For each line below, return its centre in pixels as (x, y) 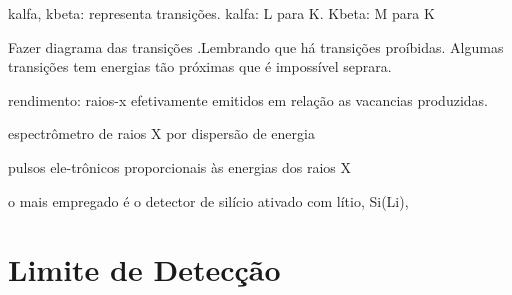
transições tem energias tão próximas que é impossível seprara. (200, 66)
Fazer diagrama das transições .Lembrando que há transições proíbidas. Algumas (256, 46)
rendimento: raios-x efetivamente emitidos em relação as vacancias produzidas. (248, 99)
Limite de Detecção (144, 269)
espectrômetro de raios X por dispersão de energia (161, 133)
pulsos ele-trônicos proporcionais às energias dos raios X (180, 166)
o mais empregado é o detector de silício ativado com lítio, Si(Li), (208, 200)
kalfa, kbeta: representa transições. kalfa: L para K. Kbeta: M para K (221, 13)
